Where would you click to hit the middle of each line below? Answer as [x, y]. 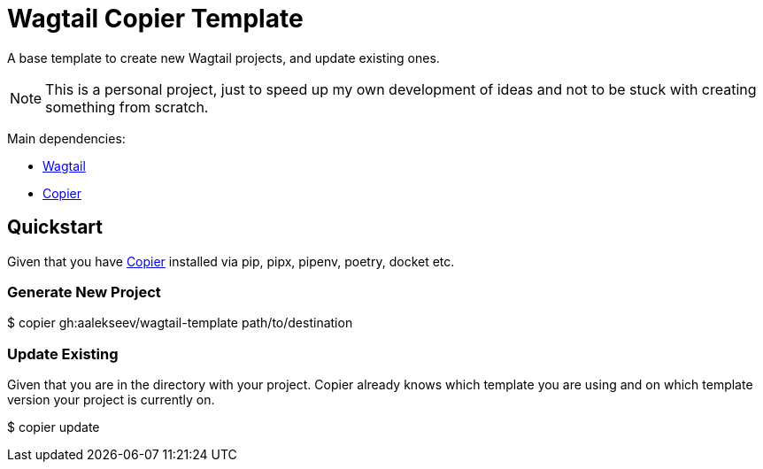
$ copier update [54, 427]
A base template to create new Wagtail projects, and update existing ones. [224, 58]
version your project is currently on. [111, 400]
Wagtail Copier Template [155, 19]
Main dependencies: [66, 138]
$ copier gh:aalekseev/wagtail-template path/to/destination [180, 323]
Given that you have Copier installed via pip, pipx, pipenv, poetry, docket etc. [231, 261]
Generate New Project [84, 292]
